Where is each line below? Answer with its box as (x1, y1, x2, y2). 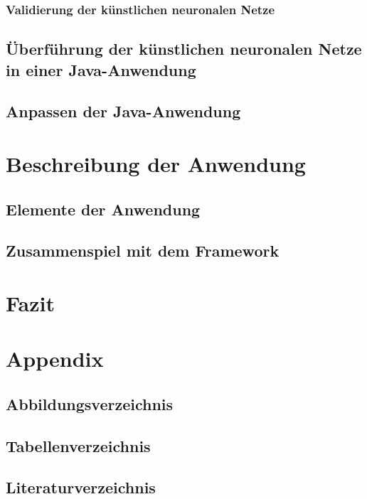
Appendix (6, 344, 104, 373)
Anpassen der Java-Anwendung (6, 100, 241, 122)
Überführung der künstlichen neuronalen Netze (6, 38, 362, 60)
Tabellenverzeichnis (6, 434, 151, 456)
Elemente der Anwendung (6, 198, 201, 220)
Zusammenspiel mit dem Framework (6, 240, 280, 262)
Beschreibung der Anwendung (6, 149, 306, 178)
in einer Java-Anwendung (6, 58, 196, 80)
